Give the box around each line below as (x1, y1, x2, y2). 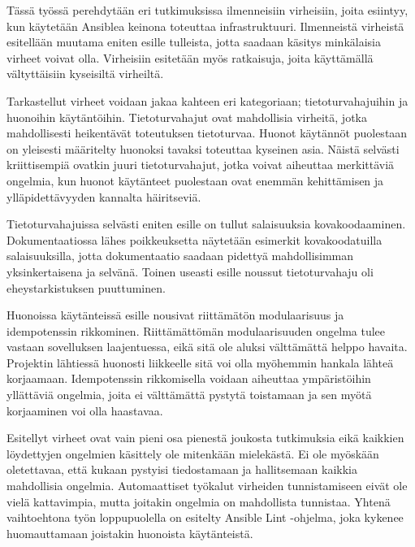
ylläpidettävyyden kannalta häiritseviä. (6, 188, 201, 205)
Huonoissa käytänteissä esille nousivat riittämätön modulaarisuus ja (6, 306, 344, 323)
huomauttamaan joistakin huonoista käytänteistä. (6, 524, 253, 541)
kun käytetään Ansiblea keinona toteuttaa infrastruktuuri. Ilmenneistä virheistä (6, 17, 404, 34)
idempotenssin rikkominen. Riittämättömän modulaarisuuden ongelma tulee (6, 322, 386, 339)
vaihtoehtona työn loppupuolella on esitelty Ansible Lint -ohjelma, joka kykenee (6, 509, 404, 526)
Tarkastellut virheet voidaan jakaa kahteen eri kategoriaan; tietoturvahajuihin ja (6, 92, 409, 109)
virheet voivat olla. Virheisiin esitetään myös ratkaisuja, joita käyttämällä (6, 49, 374, 66)
